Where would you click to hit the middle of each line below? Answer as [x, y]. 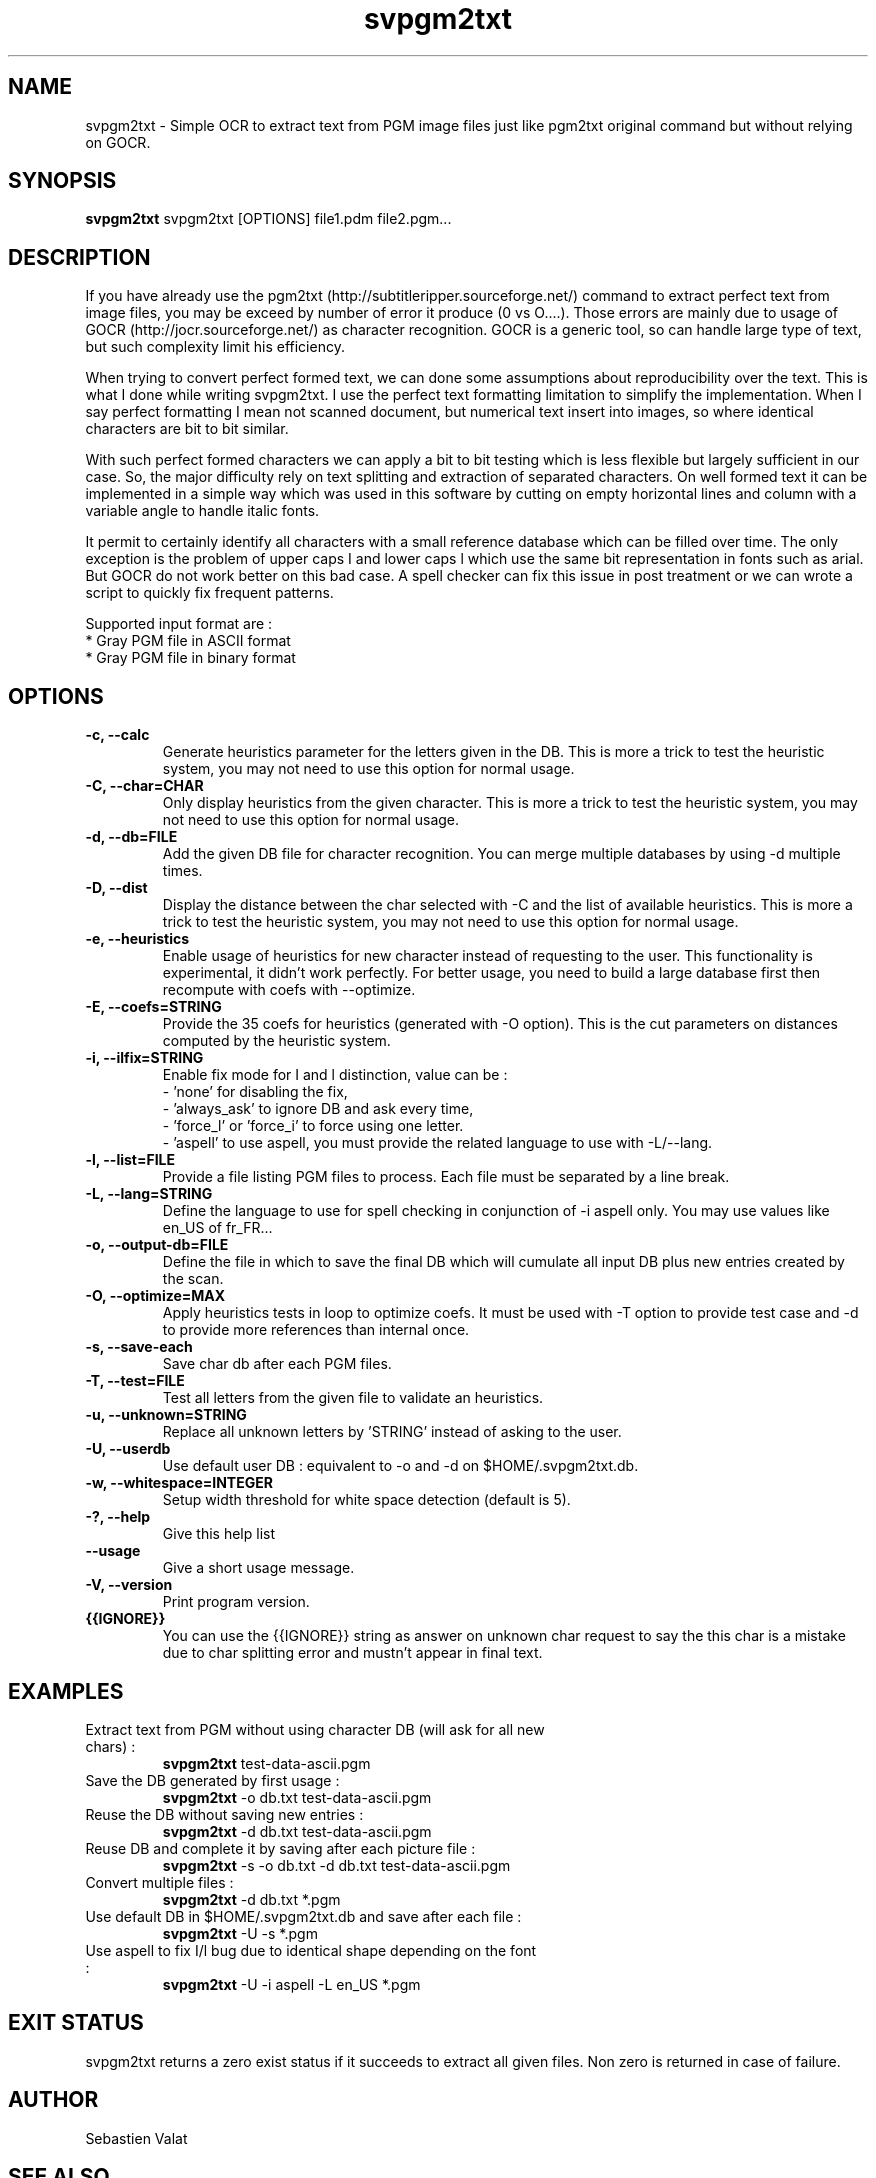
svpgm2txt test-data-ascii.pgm [266, 1763]
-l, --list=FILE [130, 1160]
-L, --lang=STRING [149, 1194]
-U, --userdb [128, 1449]
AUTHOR [53, 2100]
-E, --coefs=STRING [153, 1007]
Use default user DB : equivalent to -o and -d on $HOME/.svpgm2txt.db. [400, 1466]
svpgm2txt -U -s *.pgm [240, 1933]
